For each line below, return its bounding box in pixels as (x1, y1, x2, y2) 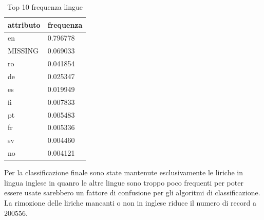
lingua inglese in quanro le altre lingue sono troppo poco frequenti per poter (4, 177, 243, 188)
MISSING (8, 45, 39, 56)
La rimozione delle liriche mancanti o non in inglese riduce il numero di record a (4, 197, 256, 208)
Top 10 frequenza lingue (7, 2, 83, 12)
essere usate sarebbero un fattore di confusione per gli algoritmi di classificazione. (4, 187, 260, 198)
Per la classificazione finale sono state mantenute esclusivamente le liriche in (4, 167, 243, 178)
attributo (8, 19, 41, 30)
